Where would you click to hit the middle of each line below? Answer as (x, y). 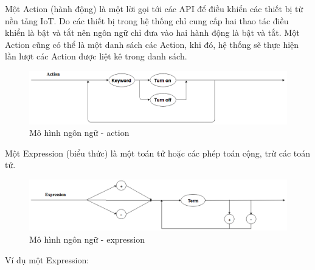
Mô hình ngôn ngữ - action (79, 133)
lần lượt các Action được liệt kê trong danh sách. (96, 56)
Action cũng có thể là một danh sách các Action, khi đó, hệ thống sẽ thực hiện (152, 44)
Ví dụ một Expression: (47, 259)
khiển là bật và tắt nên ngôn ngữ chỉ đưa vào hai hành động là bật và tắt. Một (152, 32)
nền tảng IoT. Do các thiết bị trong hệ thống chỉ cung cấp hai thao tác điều (147, 20)
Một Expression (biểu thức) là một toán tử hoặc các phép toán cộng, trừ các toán (158, 153)
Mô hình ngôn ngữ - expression (87, 239)
